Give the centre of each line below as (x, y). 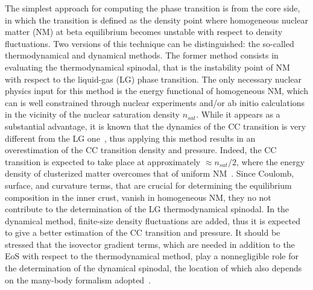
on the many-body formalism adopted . (78, 279)
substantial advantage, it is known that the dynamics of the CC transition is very (156, 126)
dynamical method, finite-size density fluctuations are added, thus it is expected (153, 220)
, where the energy (270, 161)
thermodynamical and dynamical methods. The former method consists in (142, 55)
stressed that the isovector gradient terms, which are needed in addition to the (150, 244)
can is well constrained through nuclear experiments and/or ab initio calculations (155, 102)
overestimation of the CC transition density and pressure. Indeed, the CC (141, 150)
